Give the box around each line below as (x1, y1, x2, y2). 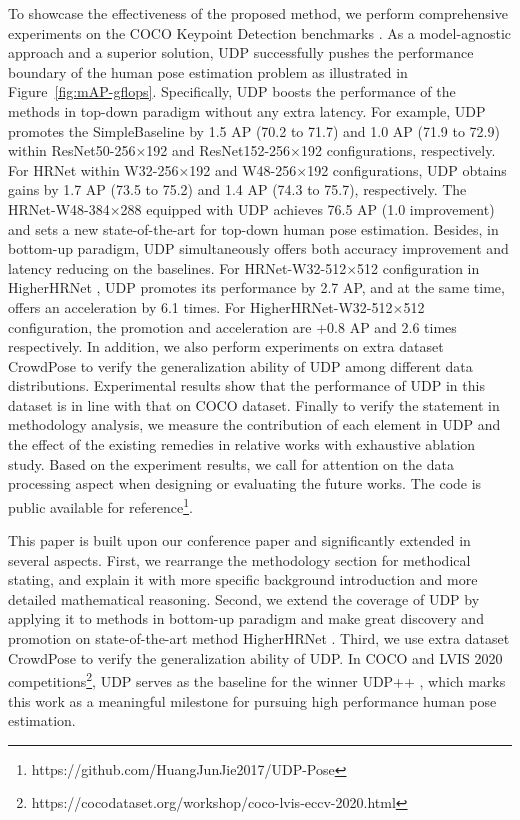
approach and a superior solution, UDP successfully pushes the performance (8, 42, 474, 63)
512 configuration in (357, 257, 480, 278)
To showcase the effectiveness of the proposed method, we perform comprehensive (8, 3, 508, 23)
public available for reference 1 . (8, 493, 193, 517)
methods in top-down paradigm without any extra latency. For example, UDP (8, 100, 486, 121)
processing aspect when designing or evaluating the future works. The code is (8, 473, 482, 494)
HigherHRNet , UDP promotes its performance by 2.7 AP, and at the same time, (8, 277, 505, 298)
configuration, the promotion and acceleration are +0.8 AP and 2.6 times (8, 316, 457, 337)
